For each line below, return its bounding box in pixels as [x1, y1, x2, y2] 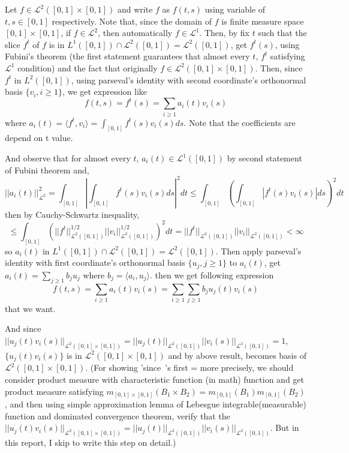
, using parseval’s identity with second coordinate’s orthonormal [71, 73, 306, 86]
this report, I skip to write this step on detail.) [5, 436, 176, 449]
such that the [258, 26, 307, 39]
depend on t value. [5, 131, 73, 144]
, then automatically [98, 26, 173, 39]
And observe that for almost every [5, 152, 131, 164]
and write [117, 3, 153, 15]
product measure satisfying [5, 385, 104, 397]
